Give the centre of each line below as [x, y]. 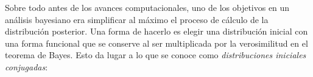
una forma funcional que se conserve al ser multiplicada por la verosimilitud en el [156, 43]
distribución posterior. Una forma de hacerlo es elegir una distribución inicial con [156, 31]
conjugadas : [26, 66]
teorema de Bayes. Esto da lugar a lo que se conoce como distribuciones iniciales [156, 55]
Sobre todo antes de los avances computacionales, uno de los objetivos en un [147, 7]
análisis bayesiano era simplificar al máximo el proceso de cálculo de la [137, 19]
